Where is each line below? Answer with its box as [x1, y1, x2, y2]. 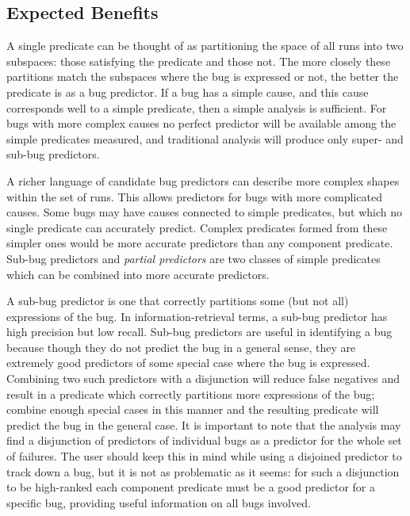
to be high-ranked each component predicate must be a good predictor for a [6, 479, 375, 495]
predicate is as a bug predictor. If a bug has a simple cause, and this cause [6, 83, 369, 100]
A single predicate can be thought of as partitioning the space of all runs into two [6, 37, 404, 54]
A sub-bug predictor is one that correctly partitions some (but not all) [6, 292, 349, 309]
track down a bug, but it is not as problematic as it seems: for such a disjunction [6, 463, 400, 480]
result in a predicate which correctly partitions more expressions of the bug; [6, 385, 375, 402]
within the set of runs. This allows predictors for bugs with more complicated [6, 188, 382, 204]
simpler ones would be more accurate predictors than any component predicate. [6, 235, 393, 251]
